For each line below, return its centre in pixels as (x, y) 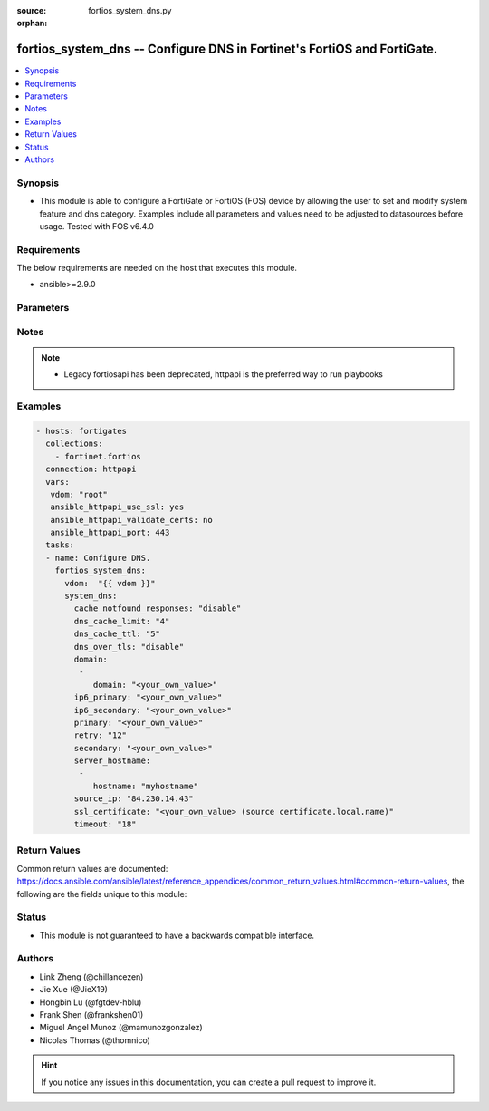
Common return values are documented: (92, 868)
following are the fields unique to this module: (102, 894)
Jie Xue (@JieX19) (74, 990)
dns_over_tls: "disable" (129, 647)
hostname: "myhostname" (146, 786)
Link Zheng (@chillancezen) (91, 976)
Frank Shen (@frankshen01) (91, 1015)
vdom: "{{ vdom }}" (110, 583)
